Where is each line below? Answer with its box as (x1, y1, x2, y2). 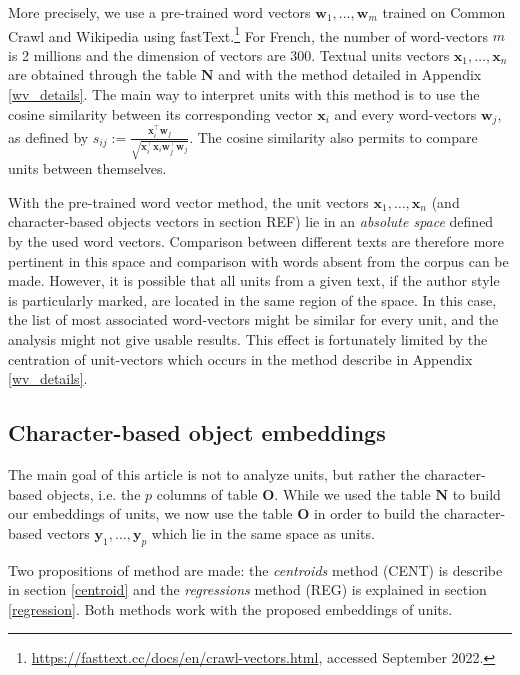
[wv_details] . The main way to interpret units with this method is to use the (8, 84, 480, 105)
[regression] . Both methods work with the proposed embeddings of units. (8, 598, 453, 619)
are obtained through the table (8, 64, 197, 85)
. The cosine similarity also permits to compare (189, 126, 478, 147)
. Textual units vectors (311, 44, 450, 65)
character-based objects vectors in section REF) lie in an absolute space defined (8, 211, 494, 232)
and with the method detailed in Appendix (218, 64, 482, 85)
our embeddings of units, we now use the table (8, 503, 293, 524)
